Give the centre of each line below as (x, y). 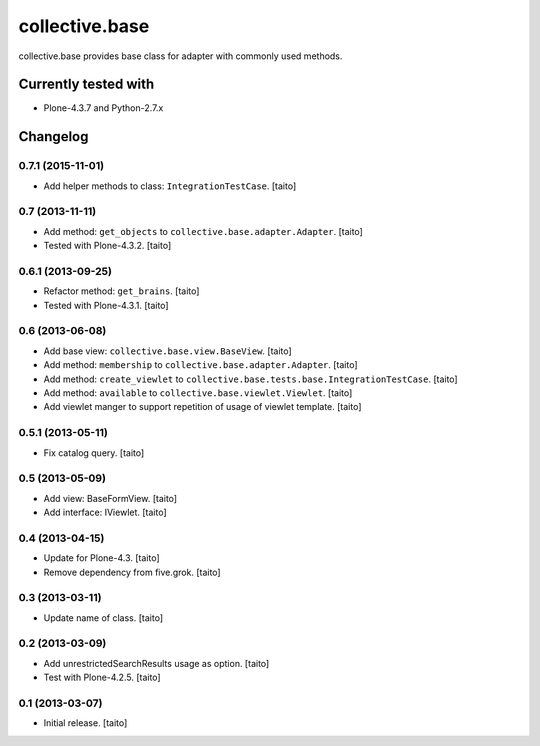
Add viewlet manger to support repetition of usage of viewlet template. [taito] (202, 407)
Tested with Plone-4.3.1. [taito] (106, 305)
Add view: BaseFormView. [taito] (110, 498)
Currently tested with (86, 84)
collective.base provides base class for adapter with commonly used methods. (180, 56)
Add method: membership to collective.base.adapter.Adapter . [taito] (201, 365)
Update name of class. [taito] (103, 617)
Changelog (53, 136)
